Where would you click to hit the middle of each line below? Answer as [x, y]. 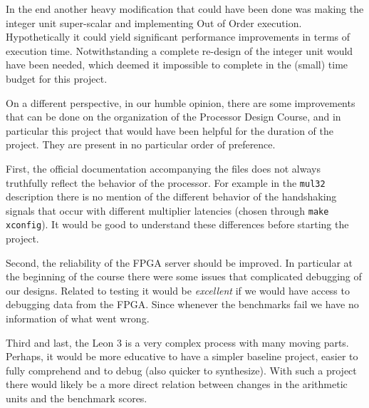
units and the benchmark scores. [77, 398]
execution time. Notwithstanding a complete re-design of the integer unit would [180, 50]
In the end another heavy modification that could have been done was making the [185, 9]
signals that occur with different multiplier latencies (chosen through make [167, 210]
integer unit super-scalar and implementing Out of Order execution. [154, 22]
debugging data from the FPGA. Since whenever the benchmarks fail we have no [182, 304]
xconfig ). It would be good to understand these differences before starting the [177, 224]
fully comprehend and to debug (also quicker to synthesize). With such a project [181, 370]
